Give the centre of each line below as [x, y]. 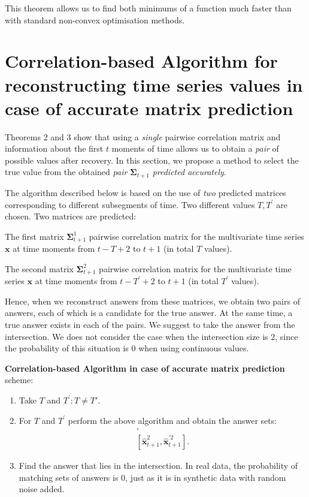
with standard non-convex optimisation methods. [95, 19]
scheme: [19, 380]
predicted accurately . [189, 172]
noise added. [42, 489]
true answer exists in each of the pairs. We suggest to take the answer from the [150, 324]
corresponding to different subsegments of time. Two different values [130, 204]
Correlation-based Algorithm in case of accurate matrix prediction [145, 368]
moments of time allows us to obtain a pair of [195, 148]
